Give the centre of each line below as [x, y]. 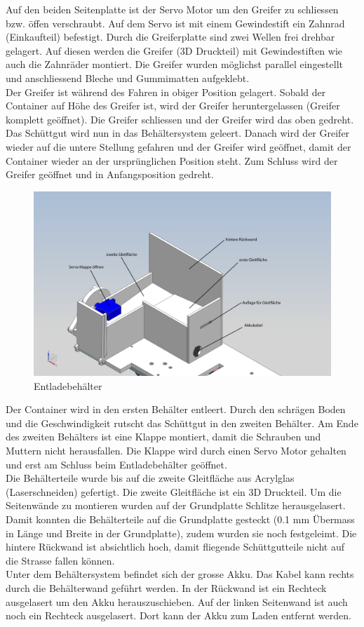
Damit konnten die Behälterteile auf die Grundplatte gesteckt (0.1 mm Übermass [180, 519]
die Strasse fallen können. [60, 560]
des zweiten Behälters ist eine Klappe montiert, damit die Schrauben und [163, 437]
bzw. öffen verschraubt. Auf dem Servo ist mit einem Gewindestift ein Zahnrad [175, 23]
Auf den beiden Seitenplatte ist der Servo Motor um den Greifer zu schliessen [172, 9]
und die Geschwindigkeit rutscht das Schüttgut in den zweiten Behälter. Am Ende [182, 423]
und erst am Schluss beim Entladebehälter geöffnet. [116, 464]
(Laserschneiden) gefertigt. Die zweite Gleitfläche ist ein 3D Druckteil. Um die [174, 491]
